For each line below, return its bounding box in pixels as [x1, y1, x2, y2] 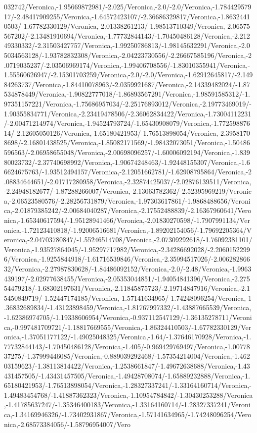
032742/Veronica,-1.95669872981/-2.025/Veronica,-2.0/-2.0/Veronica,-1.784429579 [4, 1, 252, 11]
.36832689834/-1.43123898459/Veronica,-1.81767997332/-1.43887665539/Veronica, [4, 302, 252, 313]
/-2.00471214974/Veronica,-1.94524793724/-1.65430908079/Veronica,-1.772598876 [4, 118, 250, 128]
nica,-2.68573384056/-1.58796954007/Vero [4, 419, 130, 429]
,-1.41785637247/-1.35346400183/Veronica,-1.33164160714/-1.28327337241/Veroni [4, 399, 251, 410]
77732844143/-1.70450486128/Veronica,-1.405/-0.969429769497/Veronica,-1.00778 [4, 341, 250, 351]
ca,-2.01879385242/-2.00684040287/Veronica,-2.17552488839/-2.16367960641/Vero [4, 205, 252, 216]
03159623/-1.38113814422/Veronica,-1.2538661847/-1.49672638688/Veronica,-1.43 [4, 360, 250, 371]
